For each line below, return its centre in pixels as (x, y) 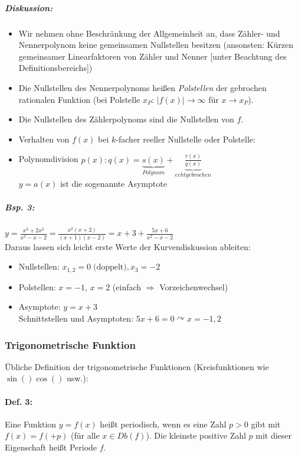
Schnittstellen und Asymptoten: (76, 318)
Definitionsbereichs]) (55, 68)
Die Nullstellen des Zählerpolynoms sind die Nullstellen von (126, 119)
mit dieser (274, 435)
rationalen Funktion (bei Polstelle (79, 99)
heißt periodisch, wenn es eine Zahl (163, 424)
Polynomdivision (48, 159)
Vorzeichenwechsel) (194, 286)
